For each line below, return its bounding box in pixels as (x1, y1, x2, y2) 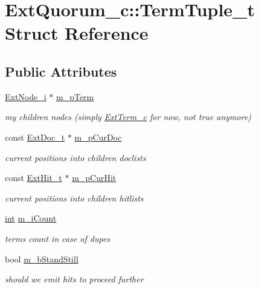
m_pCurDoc (74, 130, 122, 143)
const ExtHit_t (5, 171, 62, 184)
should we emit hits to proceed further (5, 273, 144, 285)
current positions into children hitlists (5, 191, 144, 204)
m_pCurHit (72, 171, 117, 184)
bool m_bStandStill (5, 252, 78, 265)
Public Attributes (5, 62, 117, 80)
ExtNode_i (5, 90, 46, 103)
